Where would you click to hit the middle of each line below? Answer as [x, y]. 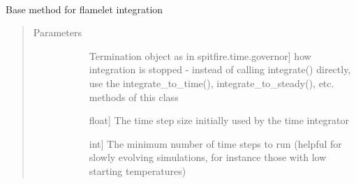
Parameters [57, 32]
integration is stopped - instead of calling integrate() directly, [220, 69]
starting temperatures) [138, 170]
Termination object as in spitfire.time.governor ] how [200, 55]
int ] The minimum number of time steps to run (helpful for [215, 143]
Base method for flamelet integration [84, 9]
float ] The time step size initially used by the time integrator [219, 120]
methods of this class [134, 97]
